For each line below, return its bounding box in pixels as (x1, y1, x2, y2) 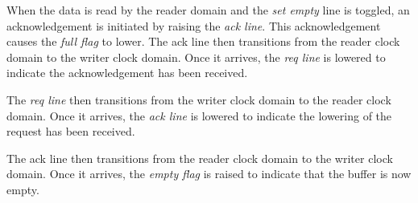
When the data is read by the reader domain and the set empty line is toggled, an (6, 2, 410, 18)
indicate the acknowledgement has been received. (6, 64, 248, 81)
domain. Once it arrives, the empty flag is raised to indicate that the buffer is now (6, 165, 412, 182)
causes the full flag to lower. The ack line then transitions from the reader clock (6, 33, 400, 50)
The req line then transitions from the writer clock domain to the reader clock (6, 91, 391, 108)
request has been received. (6, 123, 135, 140)
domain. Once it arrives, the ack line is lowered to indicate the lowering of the (6, 107, 392, 124)
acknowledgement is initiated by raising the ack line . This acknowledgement (6, 17, 381, 34)
